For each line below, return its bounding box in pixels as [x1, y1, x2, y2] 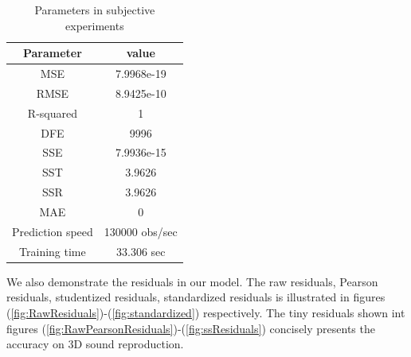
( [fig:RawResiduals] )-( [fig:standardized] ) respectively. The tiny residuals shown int [6, 304, 405, 320]
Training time [19, 243, 86, 259]
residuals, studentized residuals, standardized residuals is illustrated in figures [6, 289, 386, 305]
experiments [65, 17, 124, 33]
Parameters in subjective [34, 2, 155, 17]
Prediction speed [12, 223, 93, 239]
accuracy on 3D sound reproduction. [6, 336, 184, 352]
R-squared [27, 104, 77, 121]
